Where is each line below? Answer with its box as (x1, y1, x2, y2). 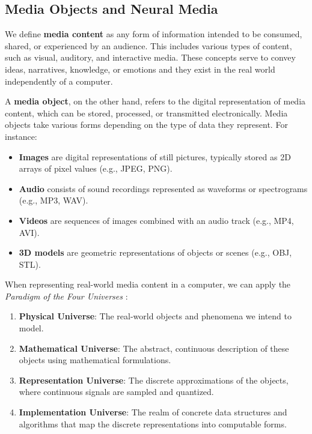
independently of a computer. (5, 74, 113, 87)
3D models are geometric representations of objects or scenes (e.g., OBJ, (19, 246, 292, 259)
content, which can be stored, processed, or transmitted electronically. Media (5, 106, 288, 119)
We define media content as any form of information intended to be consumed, (5, 28, 302, 40)
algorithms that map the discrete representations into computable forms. (19, 417, 287, 430)
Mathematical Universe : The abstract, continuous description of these (19, 342, 289, 354)
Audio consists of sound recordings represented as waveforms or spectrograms (19, 182, 308, 194)
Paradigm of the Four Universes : (5, 289, 128, 302)
